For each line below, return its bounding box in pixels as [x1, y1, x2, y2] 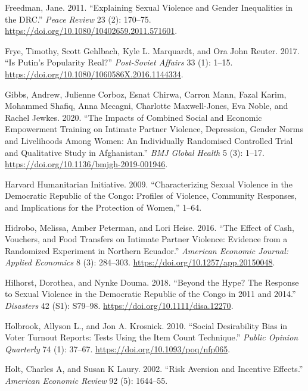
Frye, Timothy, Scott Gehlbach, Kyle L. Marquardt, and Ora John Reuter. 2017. [5, 44, 300, 57]
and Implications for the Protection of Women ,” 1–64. [5, 201, 202, 213]
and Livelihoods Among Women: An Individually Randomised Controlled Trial [5, 134, 293, 146]
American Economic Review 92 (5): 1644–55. [5, 374, 168, 387]
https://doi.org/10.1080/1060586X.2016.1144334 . [5, 67, 183, 80]
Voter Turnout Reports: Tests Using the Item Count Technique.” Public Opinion [5, 331, 298, 343]
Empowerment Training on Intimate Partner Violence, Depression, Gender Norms [5, 123, 303, 135]
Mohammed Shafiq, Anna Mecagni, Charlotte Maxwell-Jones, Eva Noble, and [5, 99, 288, 112]
